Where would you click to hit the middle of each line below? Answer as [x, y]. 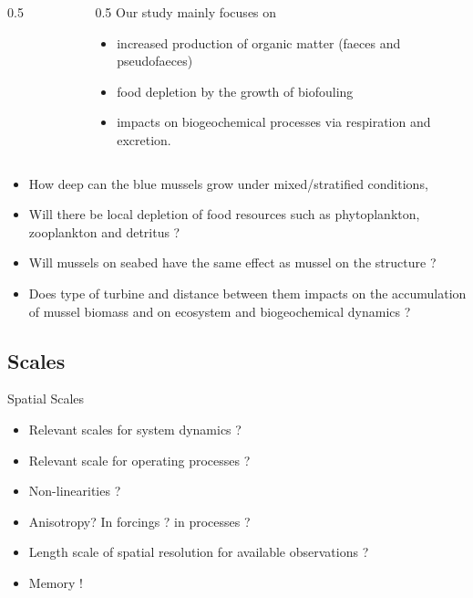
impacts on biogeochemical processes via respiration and [274, 122]
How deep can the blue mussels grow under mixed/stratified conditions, [228, 183]
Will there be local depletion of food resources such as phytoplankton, [224, 214]
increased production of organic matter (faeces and [259, 42]
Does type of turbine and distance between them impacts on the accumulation [247, 293]
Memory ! [56, 582]
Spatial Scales [46, 399]
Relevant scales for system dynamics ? [135, 429]
